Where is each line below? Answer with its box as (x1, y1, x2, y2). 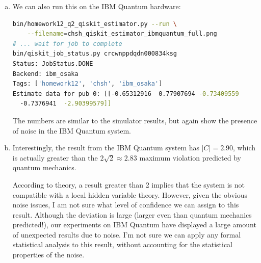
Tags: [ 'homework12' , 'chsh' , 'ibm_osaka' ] (12, 80, 163, 88)
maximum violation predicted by (139, 152, 241, 163)
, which (233, 142, 256, 153)
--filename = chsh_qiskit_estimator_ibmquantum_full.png (27, 30, 217, 38)
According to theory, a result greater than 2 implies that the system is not (12, 179, 245, 190)
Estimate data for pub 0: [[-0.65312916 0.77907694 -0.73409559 (12, 90, 239, 97)
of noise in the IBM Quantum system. (12, 125, 131, 136)
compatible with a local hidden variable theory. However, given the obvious (12, 189, 248, 200)
